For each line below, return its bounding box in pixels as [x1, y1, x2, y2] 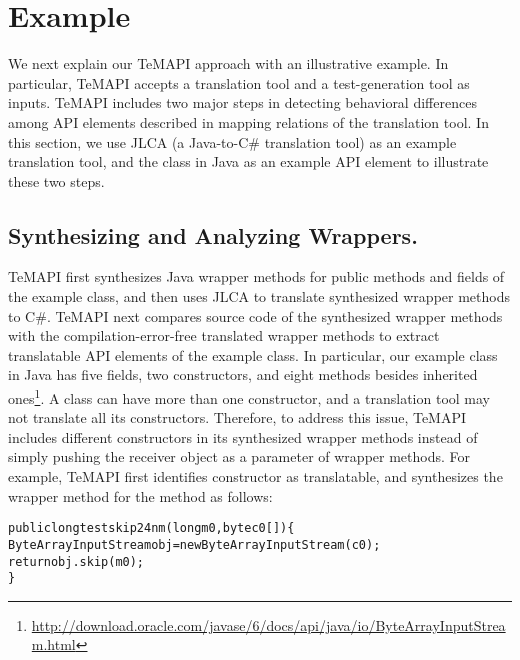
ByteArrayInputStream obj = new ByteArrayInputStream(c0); [8, 537, 381, 552]
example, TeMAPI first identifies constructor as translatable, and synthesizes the [8, 466, 503, 487]
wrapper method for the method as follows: [8, 485, 273, 506]
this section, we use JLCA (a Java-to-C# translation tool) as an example [8, 131, 457, 152]
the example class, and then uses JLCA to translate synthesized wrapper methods [8, 286, 510, 307]
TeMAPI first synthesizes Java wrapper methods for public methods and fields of [8, 266, 505, 287]
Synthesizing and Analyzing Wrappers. [8, 219, 418, 250]
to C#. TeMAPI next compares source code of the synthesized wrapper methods [8, 305, 503, 326]
